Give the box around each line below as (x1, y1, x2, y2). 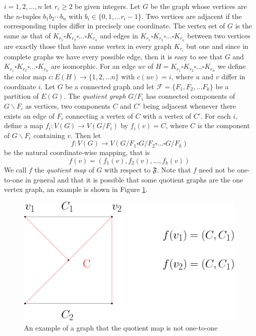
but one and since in (186, 40, 249, 51)
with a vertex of (142, 110, 191, 121)
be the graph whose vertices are (150, 1, 247, 11)
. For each (200, 110, 231, 121)
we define (217, 61, 246, 71)
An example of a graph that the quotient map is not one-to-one (24, 322, 218, 333)
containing (33, 130, 65, 140)
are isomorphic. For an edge (51, 61, 136, 71)
